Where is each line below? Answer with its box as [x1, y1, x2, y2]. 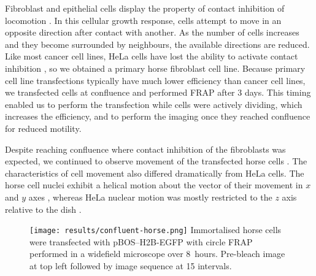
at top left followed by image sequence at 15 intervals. [29, 259, 232, 272]
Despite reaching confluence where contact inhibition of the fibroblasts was [5, 142, 286, 155]
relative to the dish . [5, 202, 82, 215]
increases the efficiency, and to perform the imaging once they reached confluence [5, 110, 310, 123]
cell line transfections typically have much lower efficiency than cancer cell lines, [5, 74, 306, 86]
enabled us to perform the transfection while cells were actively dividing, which [5, 98, 303, 110]
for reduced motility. [5, 121, 82, 134]
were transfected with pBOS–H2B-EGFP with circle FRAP [29, 235, 253, 248]
